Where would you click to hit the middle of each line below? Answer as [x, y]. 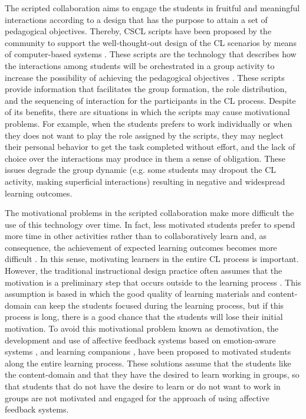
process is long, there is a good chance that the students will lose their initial [144, 317]
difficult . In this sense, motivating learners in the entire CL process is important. [152, 259]
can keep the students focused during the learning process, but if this [159, 305]
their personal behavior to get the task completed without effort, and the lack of [150, 147]
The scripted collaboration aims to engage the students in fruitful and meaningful [152, 8]
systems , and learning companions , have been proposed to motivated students [148, 351]
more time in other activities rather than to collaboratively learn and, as [136, 236]
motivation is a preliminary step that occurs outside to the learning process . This [153, 282]
